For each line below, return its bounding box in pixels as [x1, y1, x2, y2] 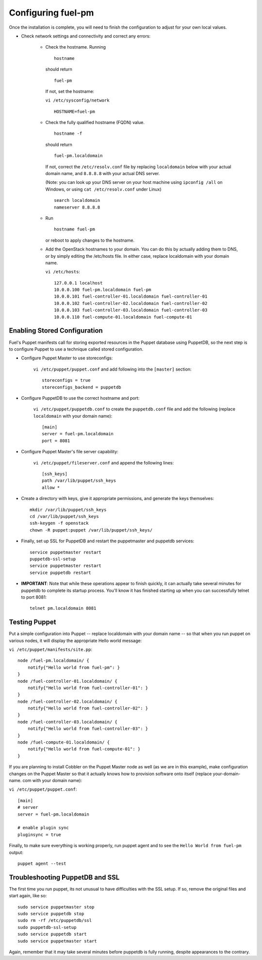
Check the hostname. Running [45, 44, 106, 50]
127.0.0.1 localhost [54, 280, 103, 285]
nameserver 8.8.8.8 [54, 204, 100, 210]
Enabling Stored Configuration [9, 326, 103, 335]
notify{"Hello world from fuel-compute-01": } [27, 747, 141, 752]
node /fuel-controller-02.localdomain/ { [17, 698, 117, 704]
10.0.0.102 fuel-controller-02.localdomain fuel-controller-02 [54, 301, 208, 306]
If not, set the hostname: [45, 88, 95, 94]
